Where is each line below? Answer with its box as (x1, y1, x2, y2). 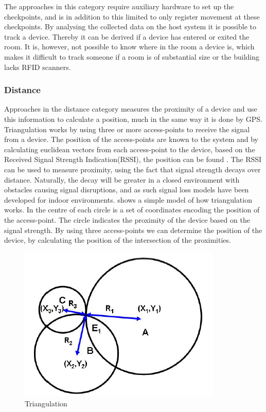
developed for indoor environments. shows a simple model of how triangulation (4, 194, 252, 205)
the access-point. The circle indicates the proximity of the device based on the (4, 214, 250, 225)
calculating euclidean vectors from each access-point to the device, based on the (4, 144, 255, 154)
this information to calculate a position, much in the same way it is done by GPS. (4, 113, 262, 124)
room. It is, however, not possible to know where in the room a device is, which (4, 41, 255, 52)
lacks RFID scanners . (4, 61, 71, 72)
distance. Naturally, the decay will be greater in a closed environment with (4, 174, 240, 185)
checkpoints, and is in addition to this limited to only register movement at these (4, 11, 260, 22)
